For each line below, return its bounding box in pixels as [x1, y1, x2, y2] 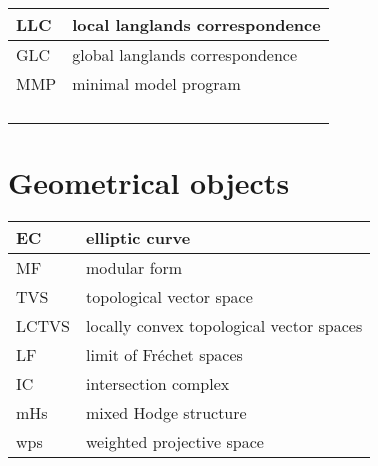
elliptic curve [86, 226, 191, 250]
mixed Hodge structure [86, 401, 247, 425]
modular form [86, 256, 183, 280]
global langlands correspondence [72, 43, 297, 66]
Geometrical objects [8, 162, 290, 203]
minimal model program [72, 72, 241, 95]
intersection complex [86, 372, 230, 396]
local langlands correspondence [72, 13, 321, 36]
